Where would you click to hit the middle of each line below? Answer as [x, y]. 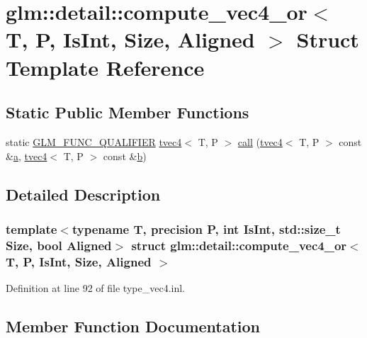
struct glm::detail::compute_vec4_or [239, 245]
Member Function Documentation [133, 326]
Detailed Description [83, 194]
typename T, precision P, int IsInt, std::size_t [206, 229]
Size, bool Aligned [59, 245]
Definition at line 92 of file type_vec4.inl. [95, 287]
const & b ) [125, 156]
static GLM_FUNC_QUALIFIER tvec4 [94, 141]
